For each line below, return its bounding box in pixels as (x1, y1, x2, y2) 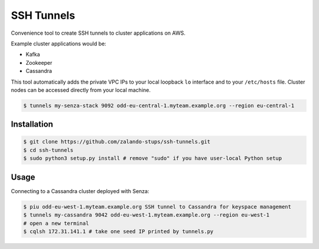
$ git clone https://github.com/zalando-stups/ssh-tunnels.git (23, 138, 211, 145)
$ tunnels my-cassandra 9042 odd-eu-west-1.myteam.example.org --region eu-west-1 (23, 212, 270, 218)
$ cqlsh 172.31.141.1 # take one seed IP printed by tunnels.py (23, 228, 214, 235)
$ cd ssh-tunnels (23, 147, 74, 153)
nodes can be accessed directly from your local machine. (11, 86, 151, 94)
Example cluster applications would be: (11, 40, 106, 47)
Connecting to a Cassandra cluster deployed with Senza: (11, 187, 149, 194)
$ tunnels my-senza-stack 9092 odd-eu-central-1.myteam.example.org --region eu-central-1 (23, 102, 295, 109)
